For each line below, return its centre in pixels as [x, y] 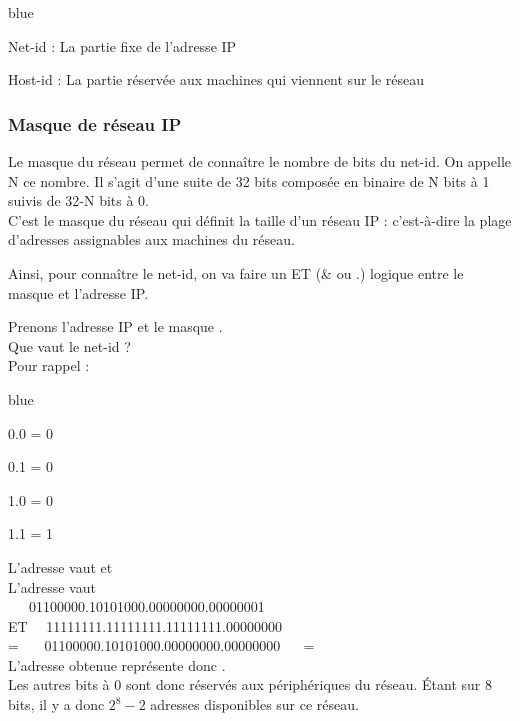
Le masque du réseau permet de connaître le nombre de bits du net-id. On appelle [260, 161]
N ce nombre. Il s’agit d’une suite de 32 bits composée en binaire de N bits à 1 [249, 180]
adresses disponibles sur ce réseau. [254, 704]
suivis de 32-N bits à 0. [78, 200]
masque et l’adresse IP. [78, 292]
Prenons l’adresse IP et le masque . [115, 326]
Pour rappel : [49, 365]
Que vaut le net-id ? [69, 345]
